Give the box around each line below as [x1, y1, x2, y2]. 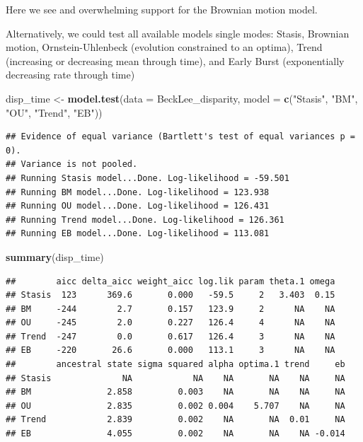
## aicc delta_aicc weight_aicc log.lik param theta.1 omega [6, 276, 335, 286]
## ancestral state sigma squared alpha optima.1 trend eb [6, 359, 345, 370]
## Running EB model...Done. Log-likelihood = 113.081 [6, 228, 270, 239]
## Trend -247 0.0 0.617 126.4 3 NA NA [6, 331, 335, 342]
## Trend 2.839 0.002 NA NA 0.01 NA [6, 414, 345, 425]
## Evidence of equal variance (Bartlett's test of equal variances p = [6, 132, 355, 142]
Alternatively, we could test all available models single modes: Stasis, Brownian [6, 25, 350, 40]
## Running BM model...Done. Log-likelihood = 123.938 [6, 187, 270, 197]
